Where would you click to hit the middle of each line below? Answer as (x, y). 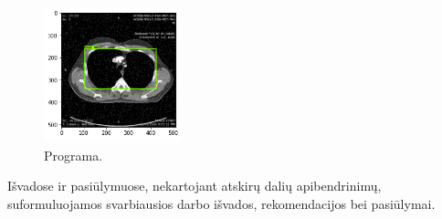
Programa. (74, 155)
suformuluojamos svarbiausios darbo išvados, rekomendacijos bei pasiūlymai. (221, 203)
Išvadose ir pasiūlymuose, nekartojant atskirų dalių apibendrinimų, (195, 186)
